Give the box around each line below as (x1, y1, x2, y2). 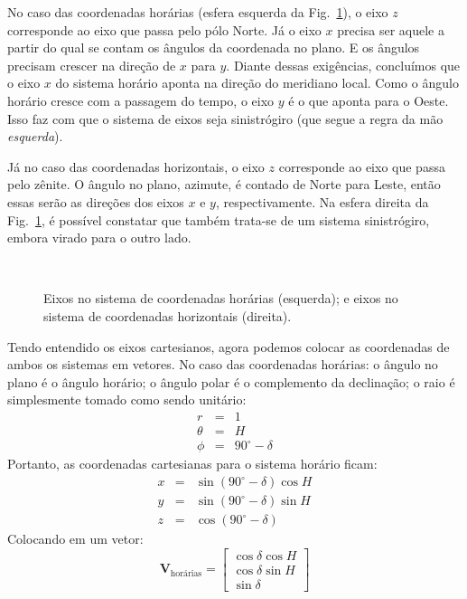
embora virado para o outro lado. (7, 228, 191, 247)
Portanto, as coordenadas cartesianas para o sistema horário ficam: (7, 454, 378, 473)
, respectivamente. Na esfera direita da (215, 192, 429, 211)
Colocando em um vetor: (7, 529, 144, 548)
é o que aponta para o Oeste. (288, 90, 449, 109)
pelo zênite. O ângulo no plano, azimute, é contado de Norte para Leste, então (7, 175, 441, 194)
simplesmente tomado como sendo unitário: (7, 390, 247, 409)
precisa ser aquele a (337, 20, 444, 39)
